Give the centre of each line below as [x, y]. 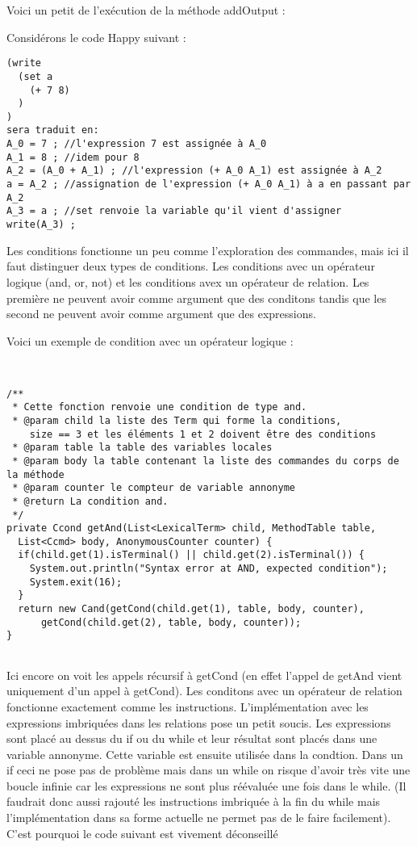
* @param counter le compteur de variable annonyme [154, 488]
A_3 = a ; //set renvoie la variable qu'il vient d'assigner [174, 211]
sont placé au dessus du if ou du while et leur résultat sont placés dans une [192, 738]
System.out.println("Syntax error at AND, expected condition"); [208, 569]
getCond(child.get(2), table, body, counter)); [171, 622]
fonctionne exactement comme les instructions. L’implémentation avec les [188, 706]
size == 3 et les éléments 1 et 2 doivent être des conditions [203, 434]
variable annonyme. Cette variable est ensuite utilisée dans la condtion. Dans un [205, 754]
